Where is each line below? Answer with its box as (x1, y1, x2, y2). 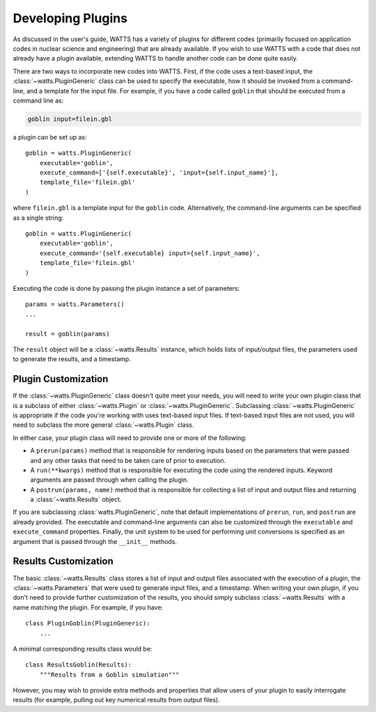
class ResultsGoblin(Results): (25, 661, 132, 669)
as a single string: (13, 213, 64, 222)
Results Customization (13, 555, 114, 568)
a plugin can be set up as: (13, 132, 87, 141)
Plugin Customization (13, 373, 109, 385)
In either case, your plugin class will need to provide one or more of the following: (13, 433, 247, 442)
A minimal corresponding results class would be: (13, 644, 152, 653)
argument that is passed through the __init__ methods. (13, 537, 178, 545)
